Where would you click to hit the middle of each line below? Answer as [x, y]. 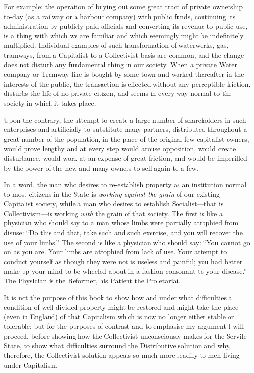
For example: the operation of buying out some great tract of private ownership [124, 6]
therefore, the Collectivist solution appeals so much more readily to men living [122, 355]
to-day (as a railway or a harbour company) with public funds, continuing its [120, 16]
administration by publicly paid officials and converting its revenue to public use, [126, 26]
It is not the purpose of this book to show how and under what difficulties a [118, 297]
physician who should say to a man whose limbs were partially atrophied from [121, 223]
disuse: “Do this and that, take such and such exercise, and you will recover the [123, 233]
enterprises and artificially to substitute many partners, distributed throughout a [126, 129]
